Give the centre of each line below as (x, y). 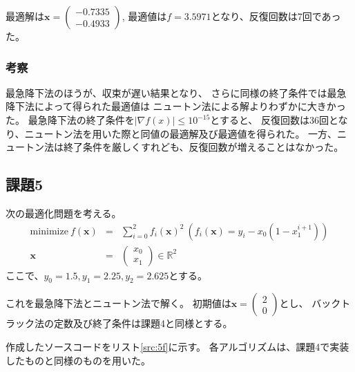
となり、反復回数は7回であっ (276, 16)
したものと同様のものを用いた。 (78, 360)
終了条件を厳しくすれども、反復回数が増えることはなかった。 (203, 147)
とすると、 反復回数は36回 (270, 120)
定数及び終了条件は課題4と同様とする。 (143, 323)
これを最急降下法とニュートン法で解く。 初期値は (118, 303)
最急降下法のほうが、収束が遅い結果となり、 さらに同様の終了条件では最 (171, 92)
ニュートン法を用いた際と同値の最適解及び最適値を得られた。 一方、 (181, 133)
